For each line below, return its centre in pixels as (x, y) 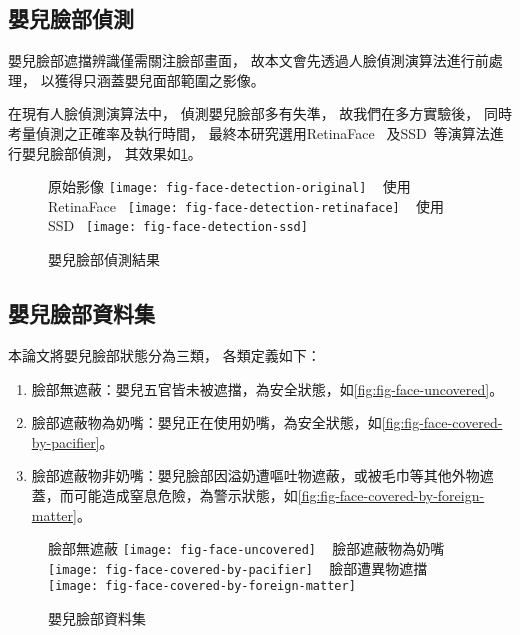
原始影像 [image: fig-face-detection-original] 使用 (229, 186)
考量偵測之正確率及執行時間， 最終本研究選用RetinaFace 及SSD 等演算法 (249, 132)
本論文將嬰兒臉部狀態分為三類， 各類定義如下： (164, 354)
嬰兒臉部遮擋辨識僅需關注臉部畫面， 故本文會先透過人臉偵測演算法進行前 (248, 60)
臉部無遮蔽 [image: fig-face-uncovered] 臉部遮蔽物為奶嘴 (246, 548)
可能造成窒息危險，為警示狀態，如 (185, 494)
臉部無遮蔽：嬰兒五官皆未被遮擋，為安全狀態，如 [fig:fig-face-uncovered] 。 (267, 388)
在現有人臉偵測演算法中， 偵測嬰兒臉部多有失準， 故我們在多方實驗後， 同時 (260, 113)
